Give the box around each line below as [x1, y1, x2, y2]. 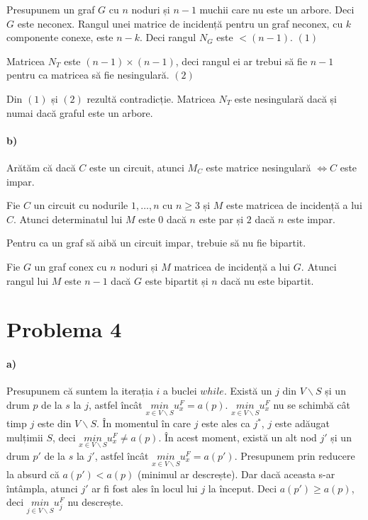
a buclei [163, 383, 197, 398]
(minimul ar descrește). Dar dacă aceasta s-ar [137, 467, 335, 482]
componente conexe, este [6, 30, 113, 45]
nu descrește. [67, 494, 123, 509]
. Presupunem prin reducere [234, 448, 355, 463]
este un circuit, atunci [89, 159, 184, 174]
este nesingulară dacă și [234, 91, 337, 106]
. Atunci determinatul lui [13, 211, 123, 226]
